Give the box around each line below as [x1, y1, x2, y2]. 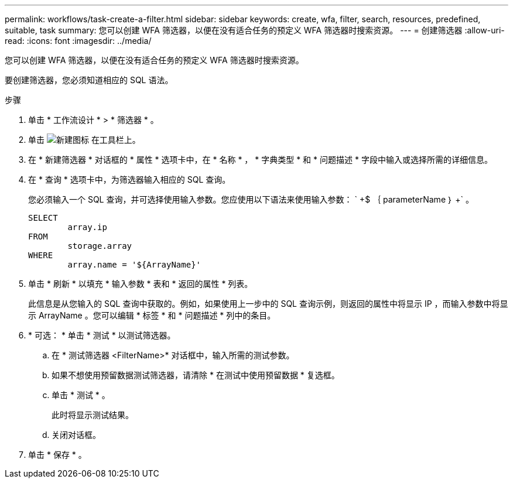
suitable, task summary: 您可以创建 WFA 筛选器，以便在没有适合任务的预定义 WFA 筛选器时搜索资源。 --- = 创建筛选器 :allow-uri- [5, 25, 505, 35]
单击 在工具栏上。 [28, 135, 141, 145]
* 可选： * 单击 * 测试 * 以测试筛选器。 [28, 330, 176, 340]
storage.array [67, 241, 132, 251]
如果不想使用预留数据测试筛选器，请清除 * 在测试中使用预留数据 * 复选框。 [52, 370, 340, 380]
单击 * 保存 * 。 [28, 450, 87, 460]
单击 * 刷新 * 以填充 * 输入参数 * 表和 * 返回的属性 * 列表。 [28, 279, 253, 289]
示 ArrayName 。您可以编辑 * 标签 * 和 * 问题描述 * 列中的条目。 [28, 310, 276, 320]
